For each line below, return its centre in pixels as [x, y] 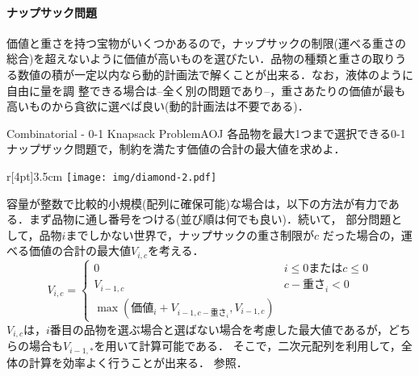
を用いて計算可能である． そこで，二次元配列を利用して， [247, 346]
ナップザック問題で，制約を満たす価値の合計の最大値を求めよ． [176, 149]
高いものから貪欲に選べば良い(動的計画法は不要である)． [158, 106]
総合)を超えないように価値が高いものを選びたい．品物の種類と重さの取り [201, 58]
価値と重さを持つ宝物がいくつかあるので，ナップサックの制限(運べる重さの [206, 42]
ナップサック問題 [52, 12]
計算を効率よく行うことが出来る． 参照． [138, 362]
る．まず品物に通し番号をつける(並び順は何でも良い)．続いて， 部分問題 [199, 219]
